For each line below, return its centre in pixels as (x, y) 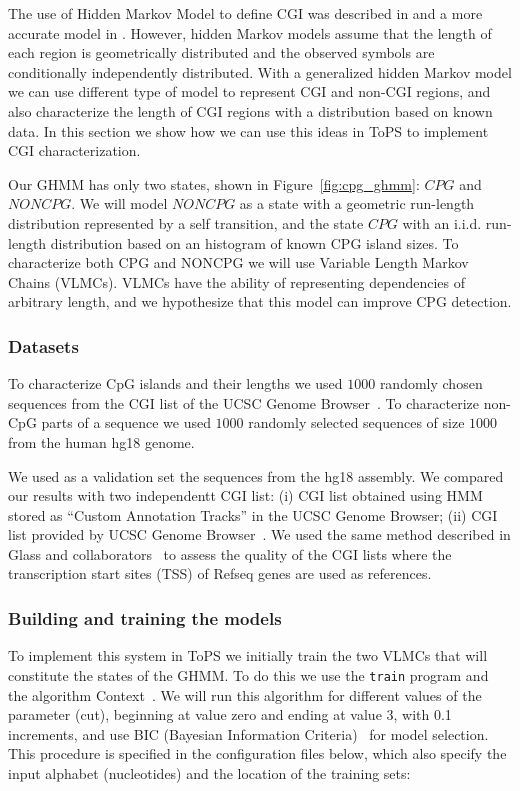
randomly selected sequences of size (356, 422)
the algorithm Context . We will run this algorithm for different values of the (245, 694)
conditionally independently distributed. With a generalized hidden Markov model (260, 71)
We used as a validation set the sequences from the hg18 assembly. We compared (256, 475)
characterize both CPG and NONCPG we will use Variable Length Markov (238, 262)
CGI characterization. (74, 150)
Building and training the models (145, 617)
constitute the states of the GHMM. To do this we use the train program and (248, 674)
